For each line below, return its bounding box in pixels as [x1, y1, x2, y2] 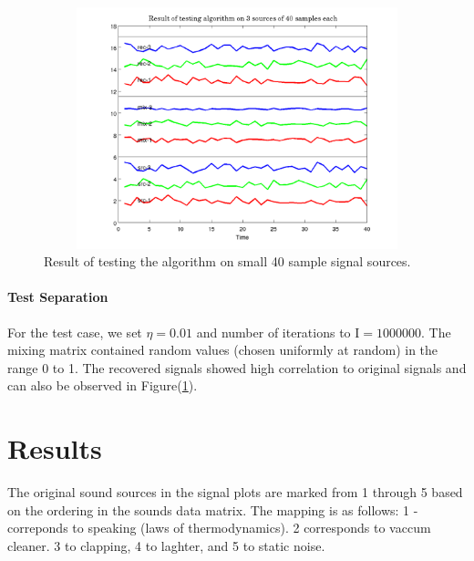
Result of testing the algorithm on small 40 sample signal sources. [44, 252, 411, 271]
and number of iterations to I [196, 322, 360, 341]
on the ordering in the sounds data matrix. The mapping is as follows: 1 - [7, 500, 418, 519]
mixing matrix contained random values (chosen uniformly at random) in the [7, 340, 438, 359]
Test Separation [7, 287, 108, 306]
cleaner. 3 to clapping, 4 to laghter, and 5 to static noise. [7, 535, 325, 555]
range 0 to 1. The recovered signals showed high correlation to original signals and [7, 358, 467, 377]
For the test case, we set [7, 322, 142, 341]
